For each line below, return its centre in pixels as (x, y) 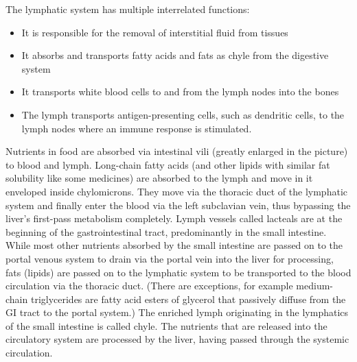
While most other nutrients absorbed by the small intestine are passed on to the (174, 245)
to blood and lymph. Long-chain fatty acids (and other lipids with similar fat (168, 164)
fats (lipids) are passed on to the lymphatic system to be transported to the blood (178, 272)
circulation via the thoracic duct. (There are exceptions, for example (149, 286)
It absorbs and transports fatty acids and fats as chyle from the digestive (175, 55)
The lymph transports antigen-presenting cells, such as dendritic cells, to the (183, 114)
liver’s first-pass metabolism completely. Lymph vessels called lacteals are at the (174, 218)
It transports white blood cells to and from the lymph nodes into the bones (180, 92)
